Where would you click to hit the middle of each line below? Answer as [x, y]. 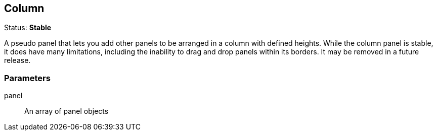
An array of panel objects [67, 111]
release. [17, 60]
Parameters [27, 78]
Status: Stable [28, 28]
